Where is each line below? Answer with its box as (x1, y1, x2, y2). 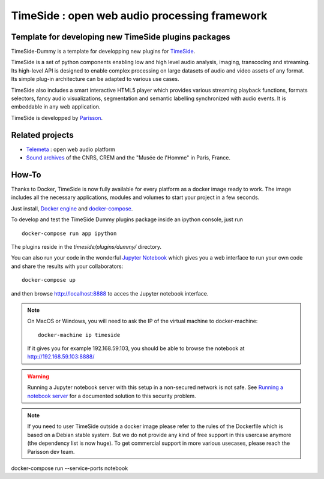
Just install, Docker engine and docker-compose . (11, 204, 133, 212)
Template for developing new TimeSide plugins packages (11, 32, 230, 42)
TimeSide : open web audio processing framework (11, 9, 268, 22)
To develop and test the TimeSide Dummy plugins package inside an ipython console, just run (11, 216, 243, 223)
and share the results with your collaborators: (11, 263, 124, 270)
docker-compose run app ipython (22, 230, 117, 237)
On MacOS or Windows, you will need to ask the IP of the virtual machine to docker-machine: (27, 318, 258, 325)
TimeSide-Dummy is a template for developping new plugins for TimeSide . (11, 48, 196, 55)
